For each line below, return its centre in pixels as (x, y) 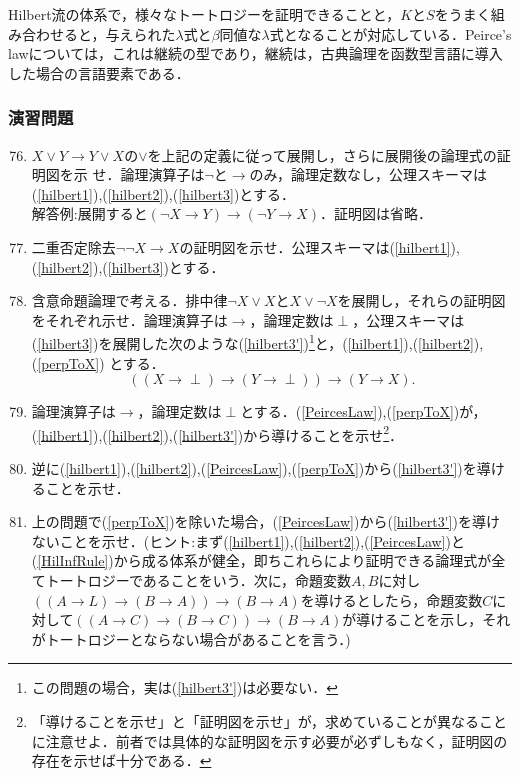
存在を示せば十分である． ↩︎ (121, 760)
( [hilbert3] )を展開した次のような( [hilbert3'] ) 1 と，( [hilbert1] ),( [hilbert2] (252, 341)
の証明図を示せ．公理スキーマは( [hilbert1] (315, 246)
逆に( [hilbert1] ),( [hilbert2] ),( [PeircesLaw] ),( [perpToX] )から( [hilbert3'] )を (254, 468)
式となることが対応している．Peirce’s (390, 33)
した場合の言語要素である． (99, 72)
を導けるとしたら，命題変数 (391, 599)
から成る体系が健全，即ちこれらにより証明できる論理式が (302, 560)
